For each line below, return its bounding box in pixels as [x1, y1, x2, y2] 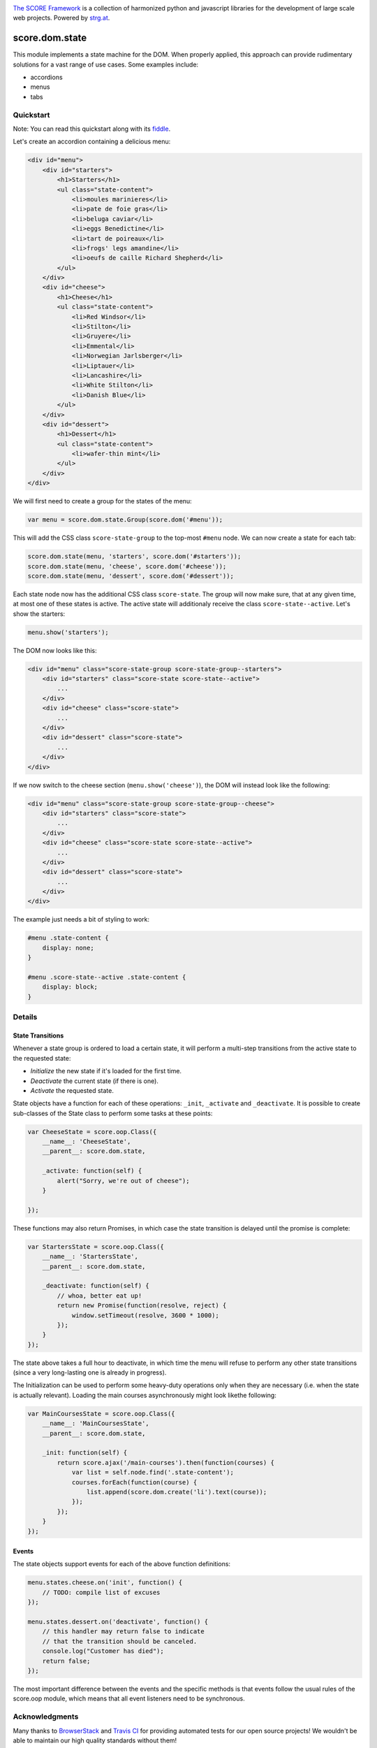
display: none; [42, 944, 94, 952]
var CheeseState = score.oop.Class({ [27, 1128, 157, 1136]
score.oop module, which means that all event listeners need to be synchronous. [13, 1694, 245, 1703]
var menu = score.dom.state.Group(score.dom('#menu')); [27, 516, 223, 524]
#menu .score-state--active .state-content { [27, 973, 186, 982]
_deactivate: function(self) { [42, 1282, 149, 1290]
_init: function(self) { [42, 1449, 128, 1457]
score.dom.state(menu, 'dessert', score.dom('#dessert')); [27, 572, 234, 580]
